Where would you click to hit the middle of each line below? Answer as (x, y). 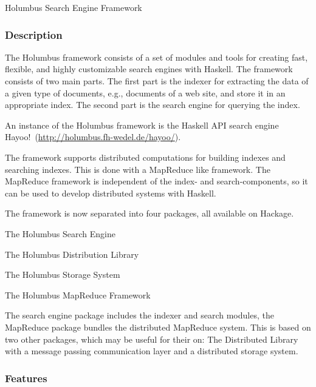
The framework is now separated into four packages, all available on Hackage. (149, 213)
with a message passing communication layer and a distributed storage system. (152, 351)
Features (26, 378)
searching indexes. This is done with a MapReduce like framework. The (138, 169)
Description (34, 34)
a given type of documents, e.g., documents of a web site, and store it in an (145, 93)
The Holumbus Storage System (63, 274)
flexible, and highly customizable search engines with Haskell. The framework (149, 69)
